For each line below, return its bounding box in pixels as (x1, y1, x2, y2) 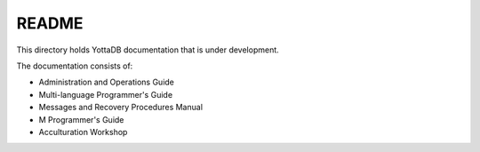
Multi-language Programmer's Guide (38, 89, 173, 100)
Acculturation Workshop (38, 126, 128, 137)
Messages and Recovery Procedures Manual (38, 102, 204, 113)
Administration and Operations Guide (38, 76, 175, 88)
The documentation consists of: (16, 60, 133, 71)
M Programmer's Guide (38, 114, 124, 124)
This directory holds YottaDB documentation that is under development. (16, 44, 279, 55)
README (16, 13, 84, 33)
